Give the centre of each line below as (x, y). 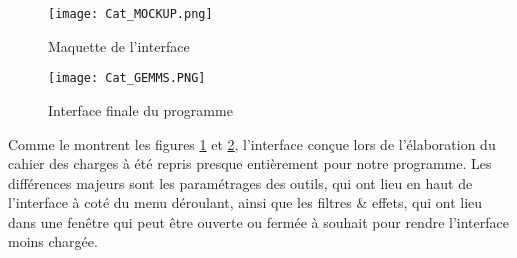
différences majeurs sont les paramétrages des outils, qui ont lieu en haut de (240, 182)
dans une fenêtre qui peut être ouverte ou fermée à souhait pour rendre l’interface (258, 221)
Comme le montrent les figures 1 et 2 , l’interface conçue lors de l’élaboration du (252, 143)
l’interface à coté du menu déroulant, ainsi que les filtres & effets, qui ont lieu (245, 202)
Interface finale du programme (140, 109)
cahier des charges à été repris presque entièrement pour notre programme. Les (250, 163)
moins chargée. (53, 241)
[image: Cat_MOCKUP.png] (130, 14)
